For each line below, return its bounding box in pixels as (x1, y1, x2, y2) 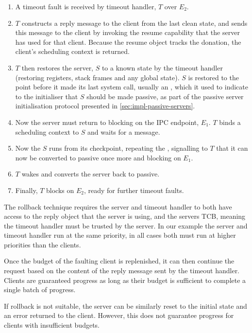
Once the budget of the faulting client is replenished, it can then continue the (4, 256, 235, 266)
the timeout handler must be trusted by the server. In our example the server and (4, 220, 248, 230)
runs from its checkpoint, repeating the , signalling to (49, 143, 208, 153)
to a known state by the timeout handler (101, 62, 223, 72)
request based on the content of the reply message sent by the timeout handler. (4, 265, 240, 276)
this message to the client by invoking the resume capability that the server (15, 27, 240, 37)
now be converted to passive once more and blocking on (15, 152, 181, 162)
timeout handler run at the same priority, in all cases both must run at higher (4, 230, 236, 240)
